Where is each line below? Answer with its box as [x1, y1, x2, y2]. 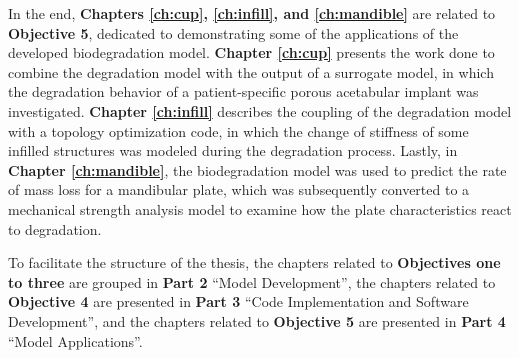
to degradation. [8, 218, 102, 239]
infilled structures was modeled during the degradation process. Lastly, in [8, 140, 458, 161]
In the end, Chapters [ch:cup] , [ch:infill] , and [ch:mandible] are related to [8, 3, 496, 23]
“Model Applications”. [8, 330, 143, 351]
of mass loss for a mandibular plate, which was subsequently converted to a [8, 179, 470, 200]
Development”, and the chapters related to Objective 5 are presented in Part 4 [8, 310, 506, 331]
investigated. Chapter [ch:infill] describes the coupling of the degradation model [8, 100, 512, 121]
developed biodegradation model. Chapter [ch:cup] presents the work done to [8, 42, 495, 63]
